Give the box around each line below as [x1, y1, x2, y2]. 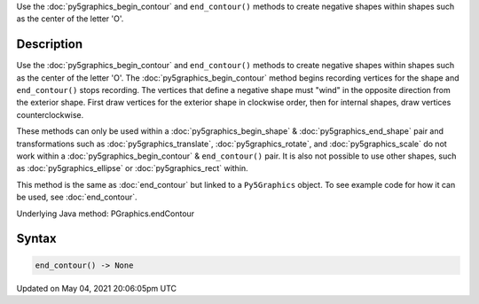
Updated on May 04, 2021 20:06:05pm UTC [16, 283, 177, 293]
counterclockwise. [16, 109, 84, 120]
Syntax [16, 231, 57, 246]
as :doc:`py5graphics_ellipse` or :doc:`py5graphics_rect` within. [16, 163, 248, 174]
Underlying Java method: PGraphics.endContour [16, 208, 195, 219]
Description [16, 36, 83, 52]
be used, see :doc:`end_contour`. [16, 191, 137, 203]
